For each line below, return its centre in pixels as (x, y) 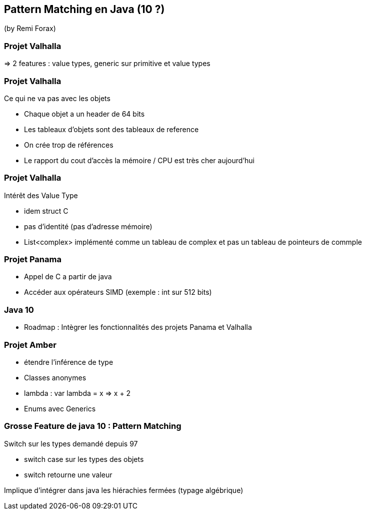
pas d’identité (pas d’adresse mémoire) (88, 226)
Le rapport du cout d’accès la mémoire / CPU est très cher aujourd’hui (139, 160)
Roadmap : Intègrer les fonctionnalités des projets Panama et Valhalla (138, 327)
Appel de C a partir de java (68, 277)
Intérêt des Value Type (41, 195)
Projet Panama (33, 260)
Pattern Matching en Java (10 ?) (84, 9)
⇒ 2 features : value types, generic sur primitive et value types (107, 64)
